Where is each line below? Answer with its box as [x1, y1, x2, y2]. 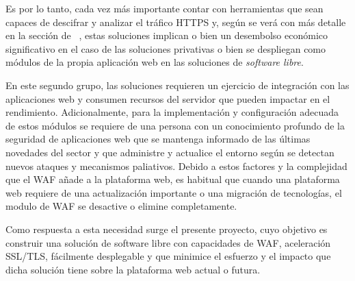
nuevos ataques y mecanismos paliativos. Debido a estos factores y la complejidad [5, 158, 347, 173]
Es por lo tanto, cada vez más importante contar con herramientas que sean [5, 1, 324, 15]
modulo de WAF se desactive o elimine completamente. [5, 199, 237, 213]
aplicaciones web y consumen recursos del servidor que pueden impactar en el [5, 91, 330, 106]
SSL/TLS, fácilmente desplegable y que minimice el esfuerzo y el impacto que [5, 249, 331, 263]
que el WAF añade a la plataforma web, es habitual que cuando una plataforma [5, 172, 340, 186]
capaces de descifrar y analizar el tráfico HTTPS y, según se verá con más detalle [5, 14, 346, 29]
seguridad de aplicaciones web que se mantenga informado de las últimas [5, 132, 311, 146]
